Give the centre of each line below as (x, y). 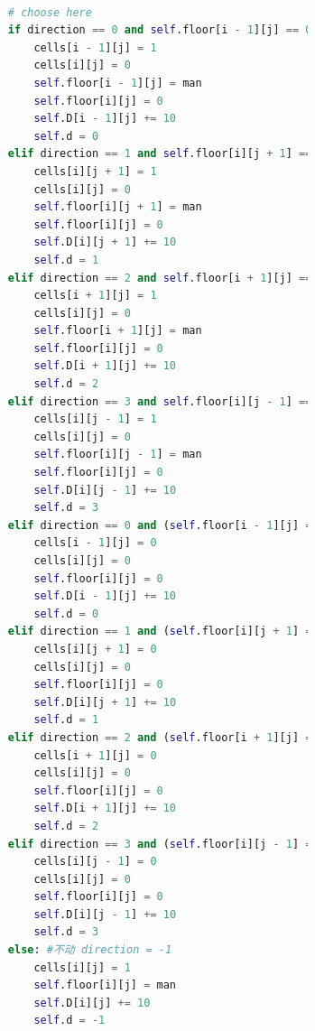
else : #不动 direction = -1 (90, 950)
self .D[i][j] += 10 (92, 1003)
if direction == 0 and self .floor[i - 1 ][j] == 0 (160, 30)
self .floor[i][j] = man (105, 985)
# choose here (50, 12)
